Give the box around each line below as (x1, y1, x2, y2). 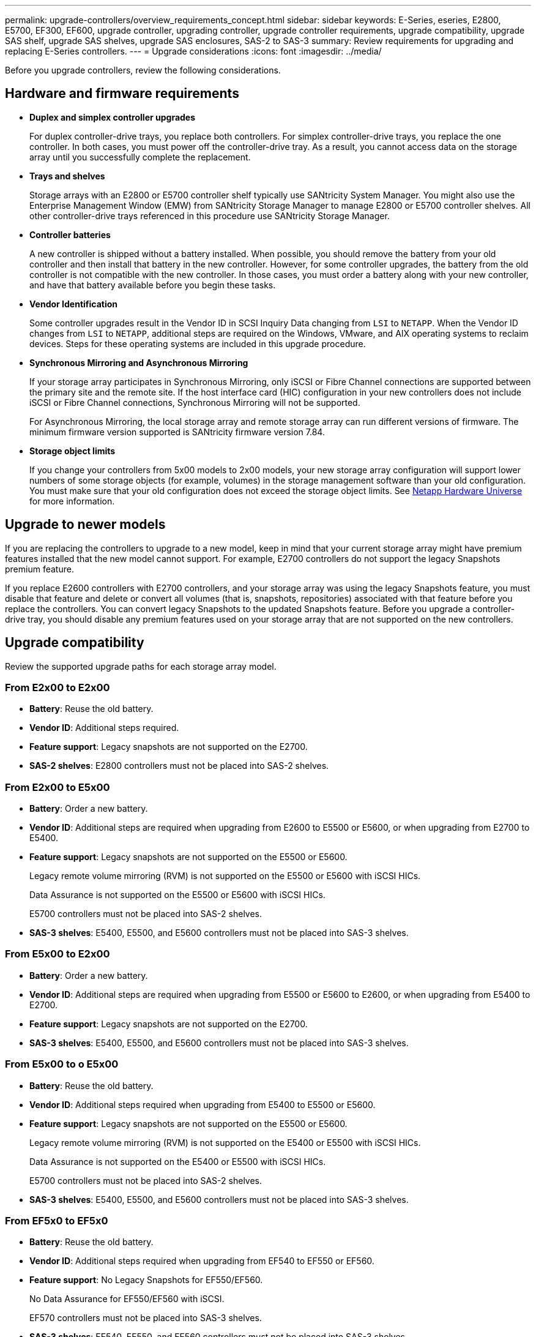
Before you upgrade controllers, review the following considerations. (5, 65, 281, 75)
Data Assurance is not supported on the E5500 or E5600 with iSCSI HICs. (29, 889, 326, 901)
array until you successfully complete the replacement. (29, 151, 251, 162)
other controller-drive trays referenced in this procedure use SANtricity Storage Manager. (29, 210, 390, 221)
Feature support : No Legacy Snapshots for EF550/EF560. (29, 1275, 263, 1286)
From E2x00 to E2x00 (5, 681, 110, 694)
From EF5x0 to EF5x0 (5, 1214, 108, 1227)
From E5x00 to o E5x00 (5, 1058, 119, 1071)
